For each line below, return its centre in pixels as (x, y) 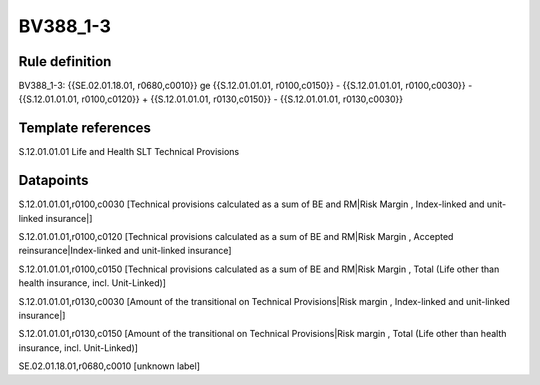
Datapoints (53, 180)
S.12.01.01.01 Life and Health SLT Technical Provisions (129, 152)
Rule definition (65, 61)
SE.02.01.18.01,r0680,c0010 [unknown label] (109, 366)
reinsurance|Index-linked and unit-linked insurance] (125, 251)
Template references (85, 128)
